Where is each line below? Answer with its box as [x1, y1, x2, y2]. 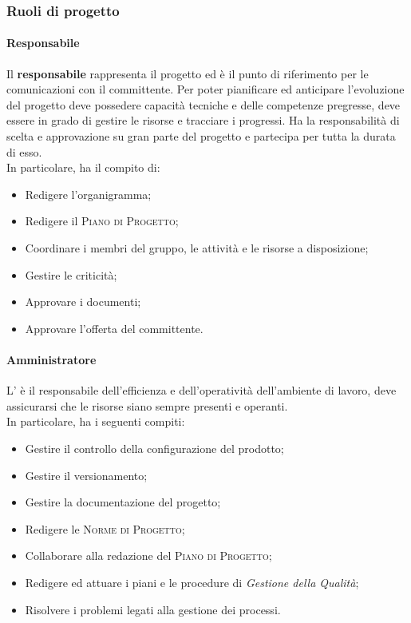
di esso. [6, 143, 42, 160]
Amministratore [6, 351, 97, 367]
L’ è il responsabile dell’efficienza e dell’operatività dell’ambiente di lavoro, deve [6, 382, 397, 399]
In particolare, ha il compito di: [6, 159, 160, 176]
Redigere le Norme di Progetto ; [25, 520, 185, 537]
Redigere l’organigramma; [25, 185, 152, 202]
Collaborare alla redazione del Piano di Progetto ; [25, 547, 272, 564]
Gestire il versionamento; [25, 466, 148, 483]
